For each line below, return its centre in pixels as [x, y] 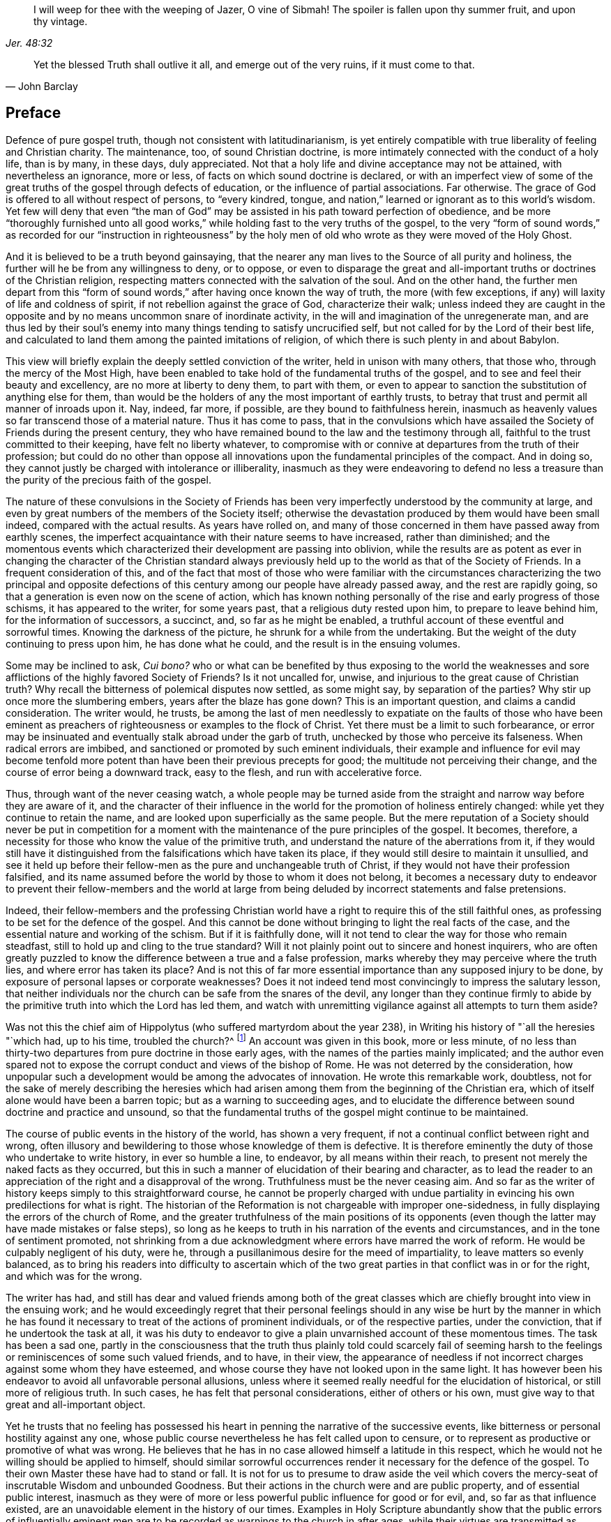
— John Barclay [42, 86]
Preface [33, 113]
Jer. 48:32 [29, 43]
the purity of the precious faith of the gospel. [108, 479]
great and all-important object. [76, 1404]
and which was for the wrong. [74, 1276]
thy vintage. [61, 21]
